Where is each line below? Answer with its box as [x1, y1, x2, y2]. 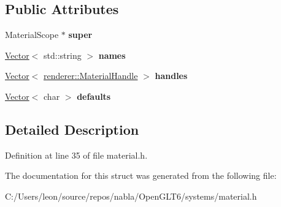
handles [155, 69, 188, 82]
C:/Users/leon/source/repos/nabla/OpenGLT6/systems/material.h [5, 189, 257, 202]
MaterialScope [5, 28, 59, 41]
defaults [77, 89, 111, 102]
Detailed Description [5, 119, 139, 138]
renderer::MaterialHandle [44, 69, 138, 82]
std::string [44, 48, 82, 61]
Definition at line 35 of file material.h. [5, 148, 148, 161]
